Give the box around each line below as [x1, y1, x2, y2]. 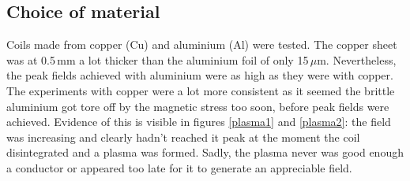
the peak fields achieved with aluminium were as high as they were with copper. [6, 67, 393, 83]
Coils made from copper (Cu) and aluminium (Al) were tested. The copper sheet [6, 36, 397, 53]
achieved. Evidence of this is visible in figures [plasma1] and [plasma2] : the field [6, 113, 391, 130]
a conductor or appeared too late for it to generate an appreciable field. [6, 159, 352, 175]
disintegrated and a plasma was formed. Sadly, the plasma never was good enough [6, 144, 404, 161]
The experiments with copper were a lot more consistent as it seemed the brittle [6, 82, 395, 98]
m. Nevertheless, [317, 51, 397, 68]
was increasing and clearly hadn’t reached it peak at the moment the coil [6, 128, 360, 145]
